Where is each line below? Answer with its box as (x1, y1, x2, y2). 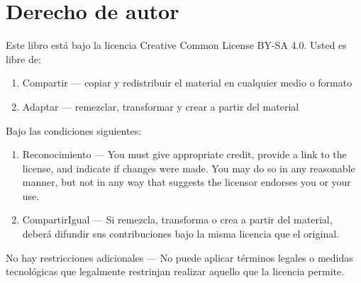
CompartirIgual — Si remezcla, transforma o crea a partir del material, (22, 212, 333, 227)
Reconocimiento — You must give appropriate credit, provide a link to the (22, 147, 347, 162)
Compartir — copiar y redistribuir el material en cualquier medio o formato (22, 75, 352, 90)
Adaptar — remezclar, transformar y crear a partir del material (22, 99, 299, 113)
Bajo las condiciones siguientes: (6, 123, 142, 138)
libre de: (6, 51, 41, 66)
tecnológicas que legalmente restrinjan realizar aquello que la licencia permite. (6, 264, 345, 279)
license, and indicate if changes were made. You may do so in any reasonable (22, 160, 355, 175)
